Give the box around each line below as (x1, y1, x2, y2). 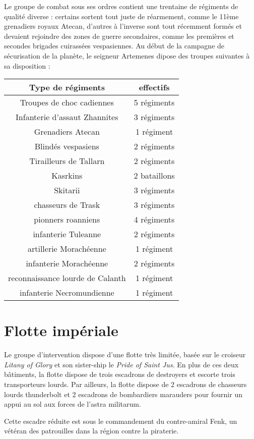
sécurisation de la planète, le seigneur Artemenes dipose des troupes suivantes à (4, 50, 250, 61)
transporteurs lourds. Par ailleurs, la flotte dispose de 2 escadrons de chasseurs (4, 379, 247, 390)
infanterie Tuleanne (33, 228, 101, 240)
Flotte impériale (4, 320, 118, 341)
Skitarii (54, 184, 80, 196)
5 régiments (134, 96, 175, 108)
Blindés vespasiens (34, 140, 99, 152)
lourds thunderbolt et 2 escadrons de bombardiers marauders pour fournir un (4, 389, 242, 399)
